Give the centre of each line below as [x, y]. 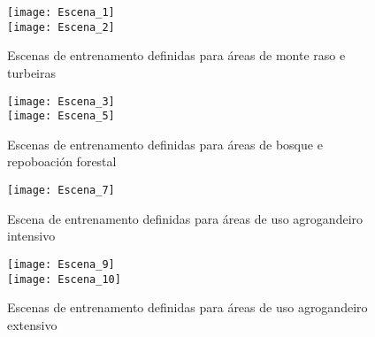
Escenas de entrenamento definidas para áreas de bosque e [165, 144]
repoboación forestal [62, 161]
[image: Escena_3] [61, 101]
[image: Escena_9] [61, 264]
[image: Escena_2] [61, 27]
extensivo [32, 324]
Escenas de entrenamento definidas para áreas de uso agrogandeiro [187, 307]
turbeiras [32, 72]
